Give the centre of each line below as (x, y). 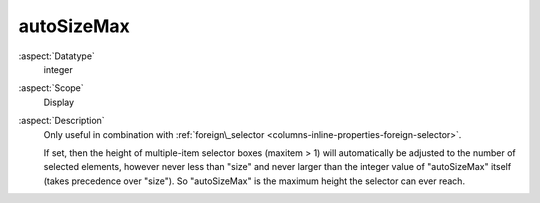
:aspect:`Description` (61, 121)
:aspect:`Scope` (51, 88)
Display (59, 102)
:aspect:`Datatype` (56, 56)
